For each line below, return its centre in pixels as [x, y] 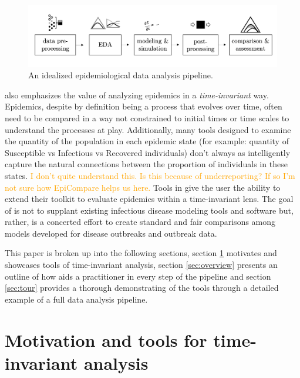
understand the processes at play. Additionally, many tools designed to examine [148, 129]
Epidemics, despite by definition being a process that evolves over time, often [144, 106]
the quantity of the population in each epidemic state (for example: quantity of [147, 141]
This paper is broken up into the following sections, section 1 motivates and [141, 253]
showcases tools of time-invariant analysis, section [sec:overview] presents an [141, 265]
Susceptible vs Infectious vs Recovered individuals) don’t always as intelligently [148, 152]
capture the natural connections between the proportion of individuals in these [146, 164]
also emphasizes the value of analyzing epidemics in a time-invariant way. [137, 94]
